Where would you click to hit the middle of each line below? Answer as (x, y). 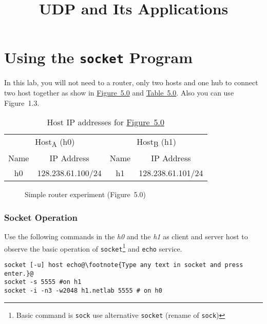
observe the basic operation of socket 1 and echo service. (93, 247)
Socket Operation (41, 217)
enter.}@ (19, 273)
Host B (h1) (157, 142)
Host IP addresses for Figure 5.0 (106, 122)
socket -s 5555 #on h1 (43, 282)
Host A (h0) (55, 142)
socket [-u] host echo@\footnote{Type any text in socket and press (124, 265)
